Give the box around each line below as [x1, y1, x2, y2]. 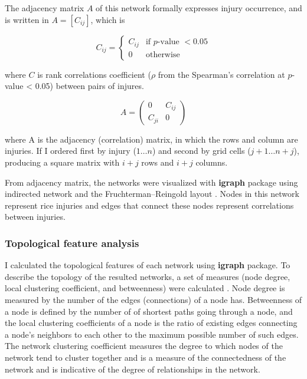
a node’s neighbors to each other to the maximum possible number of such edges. [5, 328, 299, 340]
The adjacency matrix [5, 2, 84, 14]
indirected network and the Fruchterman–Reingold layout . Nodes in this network [5, 187, 299, 200]
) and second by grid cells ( [152, 144, 251, 157]
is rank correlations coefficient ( [37, 68, 151, 80]
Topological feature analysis [5, 235, 139, 250]
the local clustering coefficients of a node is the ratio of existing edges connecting [5, 317, 298, 329]
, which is [90, 13, 125, 25]
